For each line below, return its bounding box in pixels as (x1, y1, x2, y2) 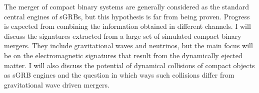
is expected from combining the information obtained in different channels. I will (4, 21, 251, 31)
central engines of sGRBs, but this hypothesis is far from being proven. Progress (4, 11, 250, 21)
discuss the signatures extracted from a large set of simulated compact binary (4, 30, 241, 41)
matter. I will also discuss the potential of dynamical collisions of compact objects (4, 60, 255, 70)
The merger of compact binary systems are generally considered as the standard (4, 1, 249, 11)
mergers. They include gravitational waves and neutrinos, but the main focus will (4, 40, 253, 51)
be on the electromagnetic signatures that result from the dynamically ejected (4, 50, 242, 60)
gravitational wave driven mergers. (4, 79, 110, 90)
